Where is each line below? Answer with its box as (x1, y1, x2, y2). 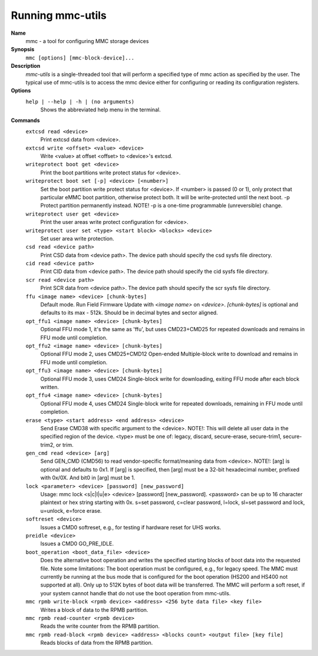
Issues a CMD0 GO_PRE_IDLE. (40, 540, 114, 548)
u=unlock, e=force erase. (40, 507, 102, 514)
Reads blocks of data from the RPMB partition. (40, 639, 153, 647)
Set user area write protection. (40, 235, 114, 242)
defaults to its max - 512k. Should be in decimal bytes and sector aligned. (40, 309, 218, 317)
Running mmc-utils (11, 9, 107, 22)
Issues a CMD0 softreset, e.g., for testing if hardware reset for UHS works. (40, 523, 221, 530)
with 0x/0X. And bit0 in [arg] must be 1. (40, 474, 135, 482)
